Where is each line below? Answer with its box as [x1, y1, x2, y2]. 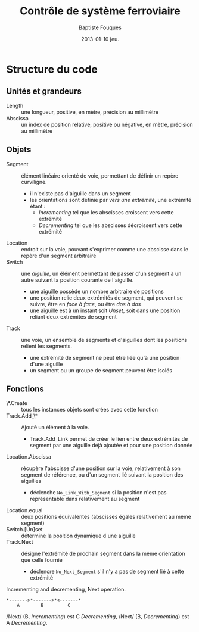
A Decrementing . [6, 619, 48, 627]
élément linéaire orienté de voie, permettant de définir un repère [21, 172, 179, 179]
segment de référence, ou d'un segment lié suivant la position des [21, 471, 184, 478]
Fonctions [6, 384, 45, 394]
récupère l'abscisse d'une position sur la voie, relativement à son [21, 465, 181, 472]
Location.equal [6, 507, 43, 514]
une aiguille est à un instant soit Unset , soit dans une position [29, 307, 181, 314]
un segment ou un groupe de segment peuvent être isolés [29, 366, 173, 373]
